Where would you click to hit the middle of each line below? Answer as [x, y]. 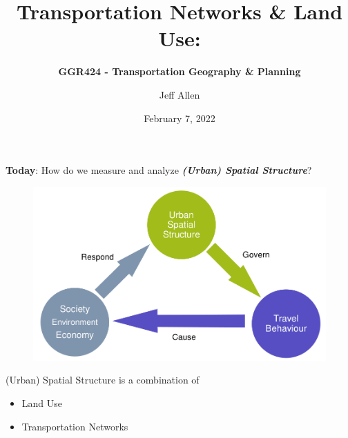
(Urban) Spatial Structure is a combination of [103, 380]
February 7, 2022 [180, 118]
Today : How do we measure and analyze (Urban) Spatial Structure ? [159, 170]
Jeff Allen [180, 94]
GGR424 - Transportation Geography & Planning [180, 71]
